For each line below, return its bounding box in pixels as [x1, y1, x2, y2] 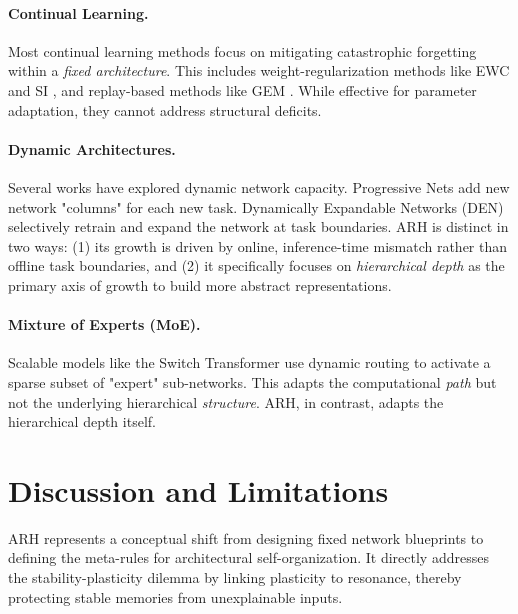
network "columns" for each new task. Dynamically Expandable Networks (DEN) [8, 196, 504, 217]
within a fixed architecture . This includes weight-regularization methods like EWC [8, 60, 510, 81]
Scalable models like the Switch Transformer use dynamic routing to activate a [8, 352, 491, 373]
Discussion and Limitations [8, 469, 389, 510]
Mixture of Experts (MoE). [8, 314, 201, 335]
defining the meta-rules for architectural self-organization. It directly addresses [8, 547, 489, 568]
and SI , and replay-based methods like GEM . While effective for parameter [8, 79, 477, 100]
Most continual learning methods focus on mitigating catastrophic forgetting [8, 40, 477, 61]
